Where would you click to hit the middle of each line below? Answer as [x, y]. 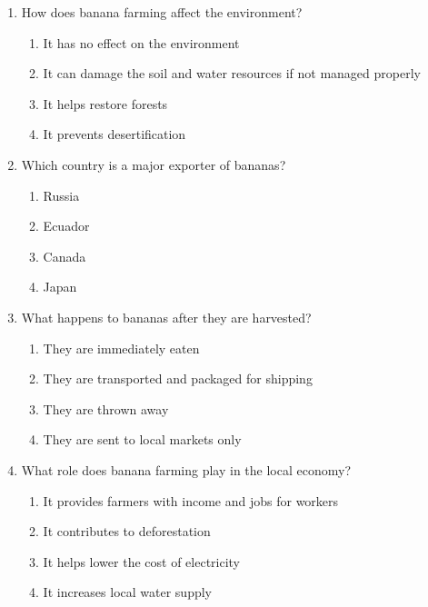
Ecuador [66, 226]
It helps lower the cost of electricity [142, 561]
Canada [65, 256]
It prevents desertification [114, 134]
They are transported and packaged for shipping [178, 378]
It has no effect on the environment [141, 42]
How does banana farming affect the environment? [162, 12]
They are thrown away [106, 408]
